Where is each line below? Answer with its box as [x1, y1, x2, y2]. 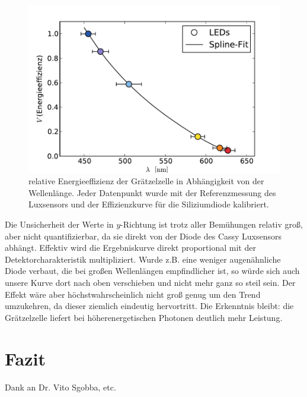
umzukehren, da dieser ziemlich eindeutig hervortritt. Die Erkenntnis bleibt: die [5, 300, 294, 312]
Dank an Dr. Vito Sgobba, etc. [5, 380, 116, 393]
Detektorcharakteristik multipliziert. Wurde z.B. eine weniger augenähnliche [5, 253, 281, 265]
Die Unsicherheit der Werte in [5, 218, 114, 231]
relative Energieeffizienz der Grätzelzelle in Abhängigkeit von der [28, 175, 264, 187]
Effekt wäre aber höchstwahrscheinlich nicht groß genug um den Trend [5, 288, 261, 300]
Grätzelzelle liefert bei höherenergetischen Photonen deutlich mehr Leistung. [5, 311, 283, 323]
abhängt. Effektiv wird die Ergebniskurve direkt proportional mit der [5, 241, 256, 254]
